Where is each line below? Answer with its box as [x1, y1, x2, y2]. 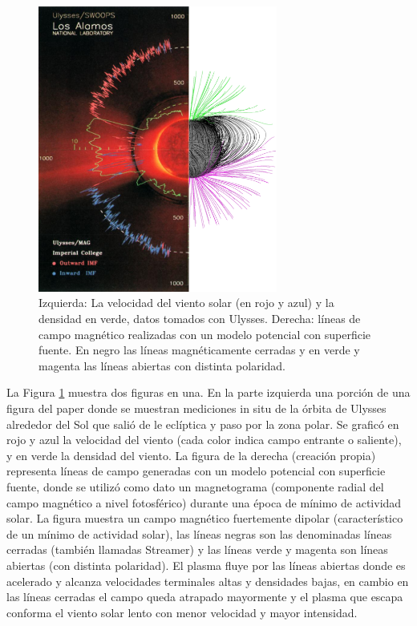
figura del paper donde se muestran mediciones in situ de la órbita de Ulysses [6, 400, 387, 416]
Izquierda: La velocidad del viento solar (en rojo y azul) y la [38, 294, 334, 311]
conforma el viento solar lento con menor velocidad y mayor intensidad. [6, 604, 358, 620]
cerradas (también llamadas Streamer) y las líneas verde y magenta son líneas [6, 541, 388, 558]
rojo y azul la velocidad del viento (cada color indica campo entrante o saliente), [6, 431, 402, 448]
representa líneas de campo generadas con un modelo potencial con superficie [6, 462, 386, 479]
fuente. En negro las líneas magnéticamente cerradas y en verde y [38, 341, 360, 358]
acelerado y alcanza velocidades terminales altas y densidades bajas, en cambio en [6, 572, 409, 589]
